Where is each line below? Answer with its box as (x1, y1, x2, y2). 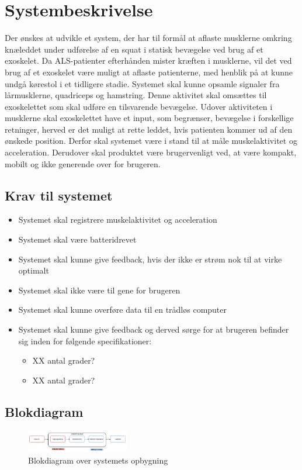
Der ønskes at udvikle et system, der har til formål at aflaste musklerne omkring (5, 32, 292, 44)
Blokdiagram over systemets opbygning (28, 454, 168, 466)
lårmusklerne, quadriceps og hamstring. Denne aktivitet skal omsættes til (5, 89, 267, 101)
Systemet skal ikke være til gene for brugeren (18, 284, 180, 296)
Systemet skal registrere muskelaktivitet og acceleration (18, 213, 217, 226)
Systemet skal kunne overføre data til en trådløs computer (18, 303, 227, 316)
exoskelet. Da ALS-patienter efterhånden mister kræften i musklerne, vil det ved (5, 54, 292, 67)
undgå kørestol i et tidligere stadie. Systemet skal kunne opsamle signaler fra (5, 77, 280, 89)
